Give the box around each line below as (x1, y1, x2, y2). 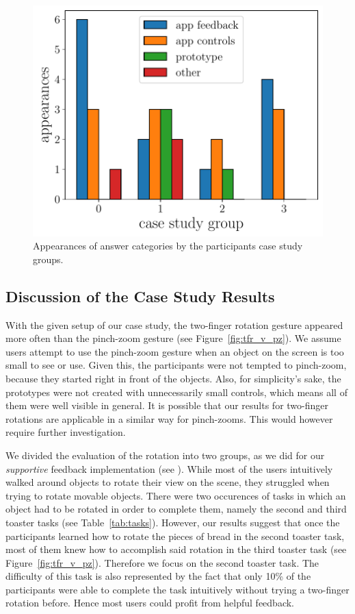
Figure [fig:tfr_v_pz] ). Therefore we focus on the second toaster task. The (5, 555, 319, 569)
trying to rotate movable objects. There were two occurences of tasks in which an (5, 488, 346, 502)
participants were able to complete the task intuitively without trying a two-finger (5, 582, 350, 596)
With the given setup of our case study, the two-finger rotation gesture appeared (5, 317, 343, 332)
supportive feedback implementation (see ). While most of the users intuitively (5, 461, 333, 476)
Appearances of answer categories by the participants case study (33, 238, 303, 253)
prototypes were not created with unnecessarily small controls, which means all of (5, 384, 347, 399)
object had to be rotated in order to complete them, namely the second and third (5, 502, 347, 516)
